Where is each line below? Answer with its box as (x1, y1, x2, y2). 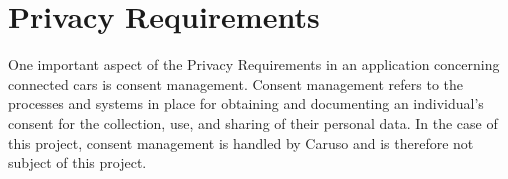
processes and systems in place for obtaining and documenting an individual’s (8, 93, 484, 114)
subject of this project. (8, 152, 147, 173)
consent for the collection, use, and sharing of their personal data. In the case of (8, 112, 498, 133)
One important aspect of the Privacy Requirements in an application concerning (8, 54, 500, 75)
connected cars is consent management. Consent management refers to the (8, 73, 464, 94)
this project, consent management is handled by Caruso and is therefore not (8, 132, 474, 153)
